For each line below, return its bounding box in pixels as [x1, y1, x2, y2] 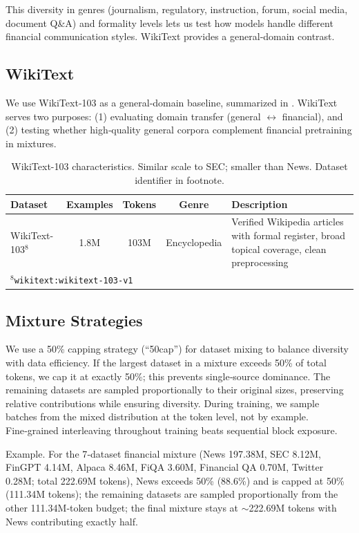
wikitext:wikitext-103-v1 [14, 276, 133, 286]
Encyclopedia [166, 234, 222, 249]
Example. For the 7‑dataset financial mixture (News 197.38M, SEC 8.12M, [6, 446, 322, 460]
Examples [66, 196, 113, 211]
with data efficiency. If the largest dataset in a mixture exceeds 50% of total [6, 355, 327, 369]
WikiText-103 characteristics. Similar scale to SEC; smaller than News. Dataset [11, 159, 348, 174]
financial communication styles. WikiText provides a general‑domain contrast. [6, 29, 335, 44]
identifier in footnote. [135, 172, 224, 187]
